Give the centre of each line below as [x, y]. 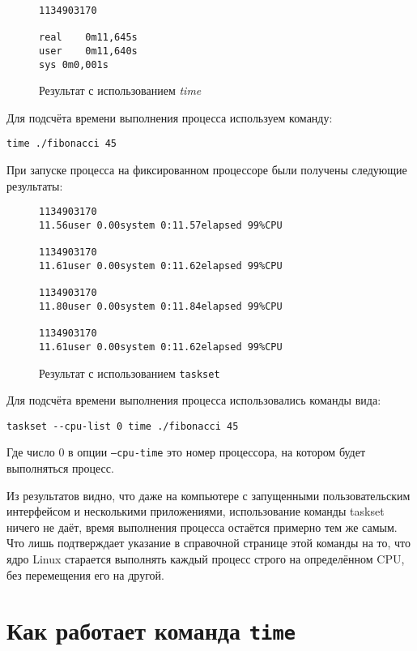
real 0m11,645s [88, 38]
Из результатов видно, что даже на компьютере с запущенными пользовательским [208, 495]
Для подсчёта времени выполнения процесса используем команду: [170, 117]
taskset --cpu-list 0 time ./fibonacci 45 [123, 426]
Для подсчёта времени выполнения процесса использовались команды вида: [194, 400]
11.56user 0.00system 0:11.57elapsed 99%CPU [161, 225]
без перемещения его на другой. [85, 574]
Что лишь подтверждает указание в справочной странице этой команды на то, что [208, 543]
